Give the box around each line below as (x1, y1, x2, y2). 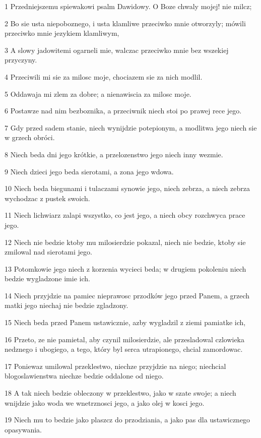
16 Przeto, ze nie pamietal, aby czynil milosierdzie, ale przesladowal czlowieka (5, 334, 245, 344)
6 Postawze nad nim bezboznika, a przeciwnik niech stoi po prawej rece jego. (5, 105, 242, 116)
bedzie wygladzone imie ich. (5, 273, 90, 284)
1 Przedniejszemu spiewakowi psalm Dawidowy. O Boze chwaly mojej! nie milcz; (5, 1, 252, 11)
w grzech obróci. (5, 132, 55, 143)
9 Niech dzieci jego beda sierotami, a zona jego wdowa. (5, 166, 174, 176)
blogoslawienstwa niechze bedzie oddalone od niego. (5, 370, 164, 381)
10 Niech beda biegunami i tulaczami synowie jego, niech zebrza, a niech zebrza (5, 183, 250, 194)
